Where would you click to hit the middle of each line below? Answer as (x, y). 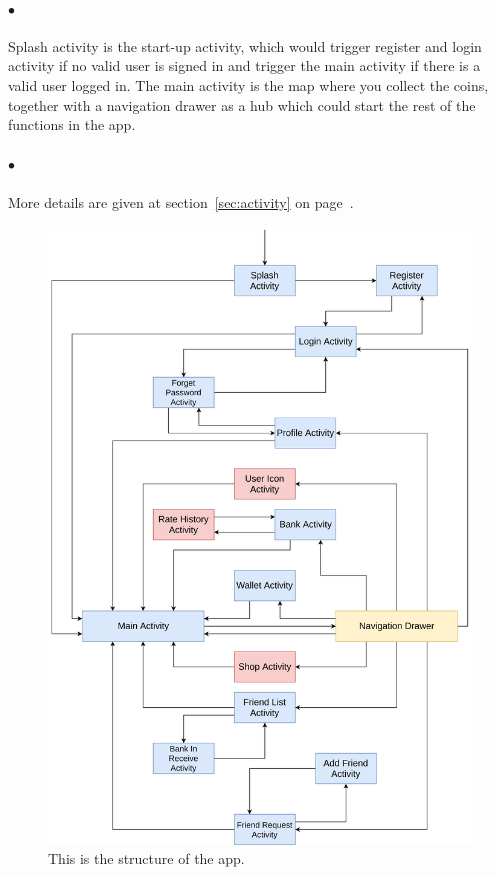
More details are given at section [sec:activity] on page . (181, 201)
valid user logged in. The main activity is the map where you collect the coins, (248, 84)
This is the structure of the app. (146, 858)
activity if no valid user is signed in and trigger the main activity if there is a (244, 65)
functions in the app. (72, 124)
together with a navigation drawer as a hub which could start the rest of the (242, 104)
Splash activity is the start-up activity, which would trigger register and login (245, 45)
